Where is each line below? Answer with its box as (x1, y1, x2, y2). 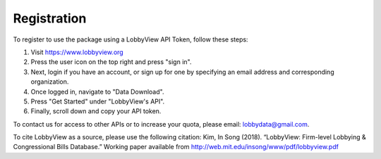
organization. (30, 77, 69, 86)
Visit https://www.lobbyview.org (30, 48, 123, 56)
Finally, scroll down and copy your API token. (30, 107, 162, 115)
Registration (13, 11, 87, 26)
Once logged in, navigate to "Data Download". (30, 87, 164, 96)
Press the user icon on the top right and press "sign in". (30, 58, 192, 66)
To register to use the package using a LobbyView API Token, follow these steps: (13, 35, 248, 44)
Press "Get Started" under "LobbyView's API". (30, 97, 165, 106)
